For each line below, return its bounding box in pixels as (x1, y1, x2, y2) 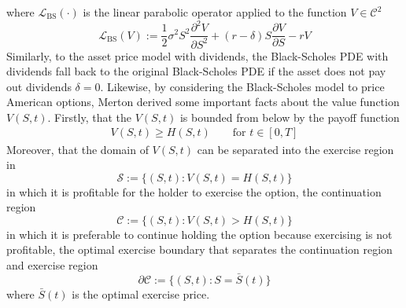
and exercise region (6, 257, 98, 273)
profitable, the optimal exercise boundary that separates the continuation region (6, 241, 393, 258)
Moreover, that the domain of (6, 141, 149, 157)
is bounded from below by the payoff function (179, 108, 400, 125)
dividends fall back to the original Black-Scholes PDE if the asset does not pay (6, 63, 386, 79)
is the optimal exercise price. (72, 285, 210, 302)
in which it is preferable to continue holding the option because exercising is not (6, 225, 393, 242)
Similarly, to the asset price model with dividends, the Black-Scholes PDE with (6, 47, 389, 64)
